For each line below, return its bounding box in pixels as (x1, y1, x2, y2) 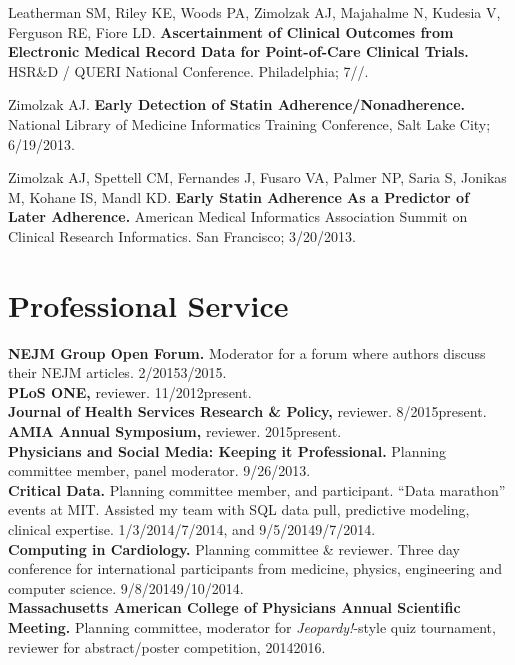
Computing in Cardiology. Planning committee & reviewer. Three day (8, 538, 460, 559)
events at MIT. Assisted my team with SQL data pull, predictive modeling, (8, 499, 470, 520)
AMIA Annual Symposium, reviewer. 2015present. (8, 421, 342, 442)
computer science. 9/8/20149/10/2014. (8, 577, 244, 598)
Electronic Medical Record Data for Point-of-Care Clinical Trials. (8, 41, 469, 62)
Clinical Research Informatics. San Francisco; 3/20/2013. (8, 225, 357, 246)
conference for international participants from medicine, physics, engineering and (8, 558, 503, 579)
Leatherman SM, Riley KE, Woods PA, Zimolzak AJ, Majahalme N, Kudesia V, (8, 2, 501, 22)
